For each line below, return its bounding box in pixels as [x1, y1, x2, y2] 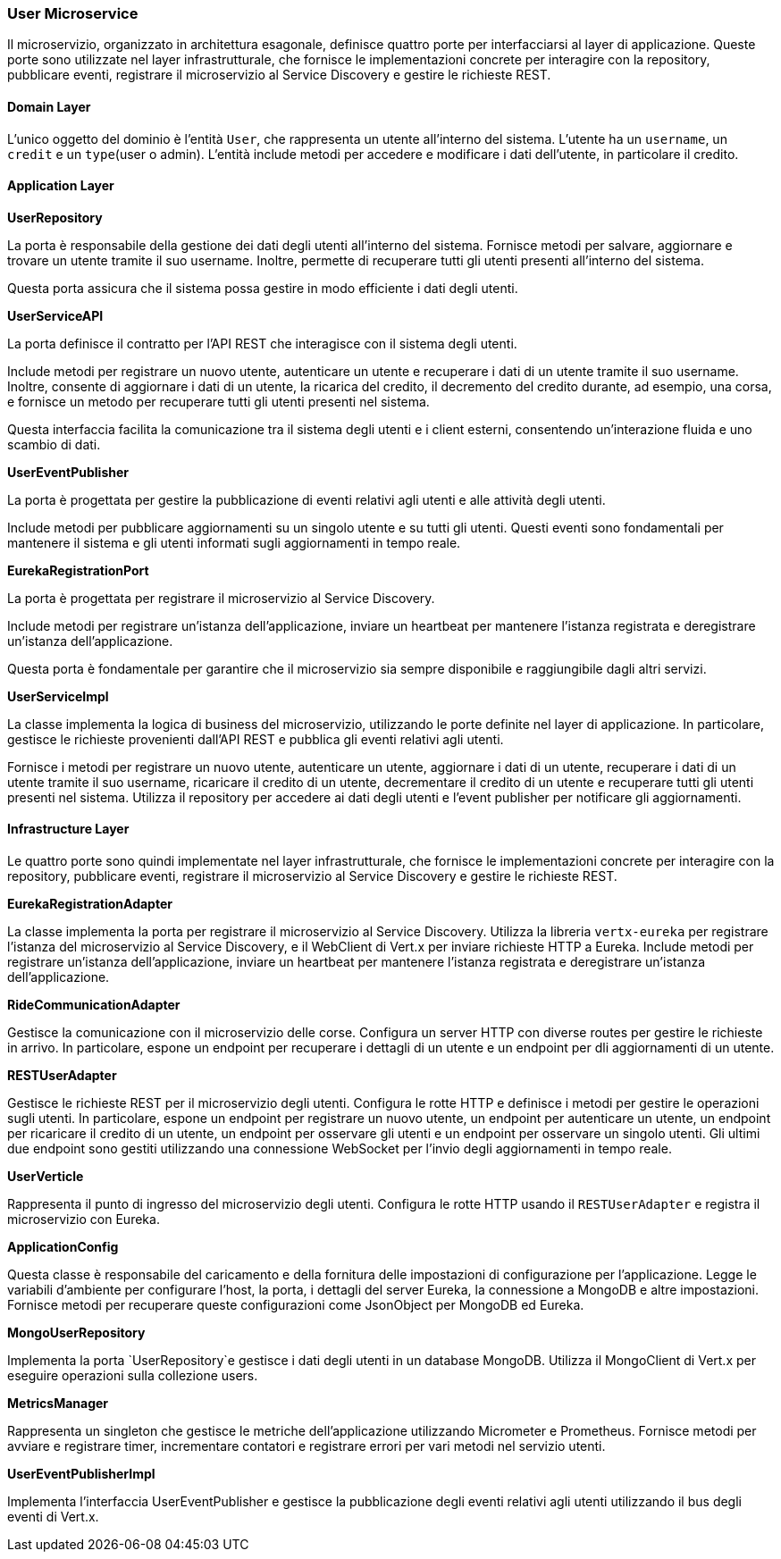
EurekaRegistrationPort [7, 562, 149, 578]
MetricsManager [7, 1396, 109, 1412]
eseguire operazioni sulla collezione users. [7, 1368, 258, 1384]
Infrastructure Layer [7, 821, 130, 837]
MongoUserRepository [7, 1325, 146, 1341]
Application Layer [7, 178, 114, 194]
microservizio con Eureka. [7, 1211, 160, 1228]
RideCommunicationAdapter [7, 997, 181, 1013]
